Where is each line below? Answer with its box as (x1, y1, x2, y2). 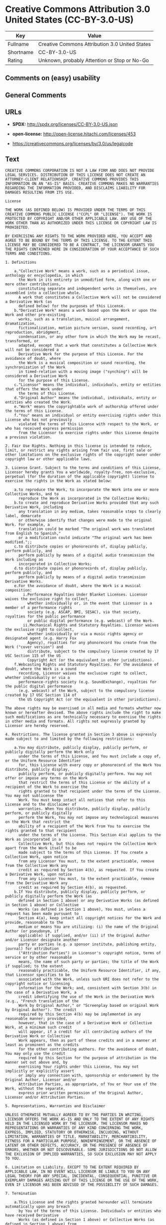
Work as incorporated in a (5, 837, 61, 842)
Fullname (7, 40, 29, 47)
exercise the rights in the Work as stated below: (5, 479, 112, 484)
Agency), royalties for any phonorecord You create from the (27, 640, 157, 645)
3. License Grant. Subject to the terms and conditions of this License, (5, 466, 162, 471)
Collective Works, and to (5, 492, 59, 497)
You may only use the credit (5, 1051, 66, 1056)
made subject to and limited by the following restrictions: (5, 736, 135, 741)
